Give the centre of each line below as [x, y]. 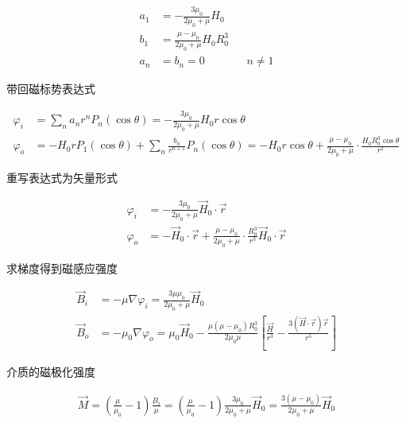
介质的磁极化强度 [51, 371]
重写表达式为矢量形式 [62, 177]
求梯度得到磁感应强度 [62, 268]
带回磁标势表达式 [51, 89]
